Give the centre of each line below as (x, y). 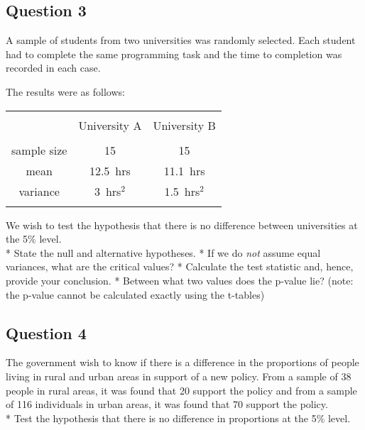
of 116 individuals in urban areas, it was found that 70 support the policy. (167, 404)
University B (184, 125)
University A (110, 125)
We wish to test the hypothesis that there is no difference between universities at (182, 225)
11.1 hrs (184, 170)
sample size (39, 150)
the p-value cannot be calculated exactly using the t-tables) (135, 294)
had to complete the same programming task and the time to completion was (174, 54)
